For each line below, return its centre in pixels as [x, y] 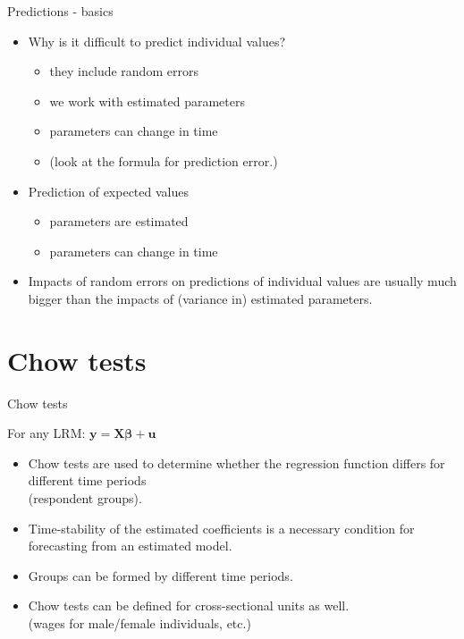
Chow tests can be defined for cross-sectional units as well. [189, 605]
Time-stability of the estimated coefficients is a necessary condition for [221, 528]
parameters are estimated [119, 221]
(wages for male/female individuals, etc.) [139, 623]
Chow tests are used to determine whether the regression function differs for [236, 462]
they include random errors [124, 71]
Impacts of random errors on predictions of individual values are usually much [242, 281]
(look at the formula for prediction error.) [164, 160]
